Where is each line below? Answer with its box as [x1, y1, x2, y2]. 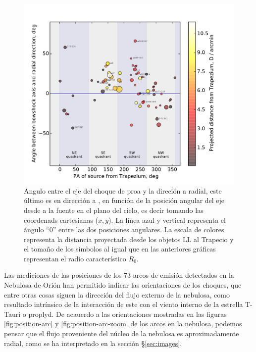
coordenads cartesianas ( [24, 214, 99, 225]
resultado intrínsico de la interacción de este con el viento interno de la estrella [4, 299, 243, 309]
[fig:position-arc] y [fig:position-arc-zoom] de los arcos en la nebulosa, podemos [4, 318, 242, 329]
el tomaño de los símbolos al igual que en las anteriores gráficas [24, 244, 216, 254]
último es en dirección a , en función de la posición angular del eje [24, 195, 225, 205]
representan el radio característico [24, 253, 126, 263]
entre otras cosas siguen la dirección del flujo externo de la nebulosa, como [4, 289, 230, 300]
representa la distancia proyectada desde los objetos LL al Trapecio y [24, 234, 234, 244]
